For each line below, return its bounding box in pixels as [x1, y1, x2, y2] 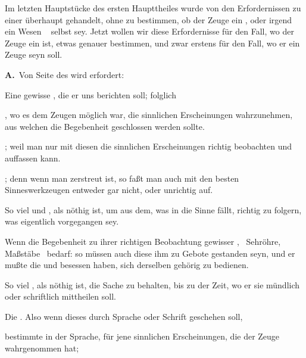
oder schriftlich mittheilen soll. [5, 290, 116, 303]
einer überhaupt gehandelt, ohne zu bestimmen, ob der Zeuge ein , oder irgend [5, 13, 292, 26]
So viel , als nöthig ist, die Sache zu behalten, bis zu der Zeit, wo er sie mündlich [5, 278, 300, 291]
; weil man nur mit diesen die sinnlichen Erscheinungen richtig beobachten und [5, 140, 292, 152]
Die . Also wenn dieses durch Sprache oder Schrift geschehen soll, [5, 310, 243, 322]
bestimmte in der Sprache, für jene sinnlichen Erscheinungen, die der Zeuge [5, 330, 280, 343]
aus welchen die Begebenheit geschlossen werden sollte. [5, 120, 205, 132]
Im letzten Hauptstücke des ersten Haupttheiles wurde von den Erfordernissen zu [5, 2, 301, 14]
